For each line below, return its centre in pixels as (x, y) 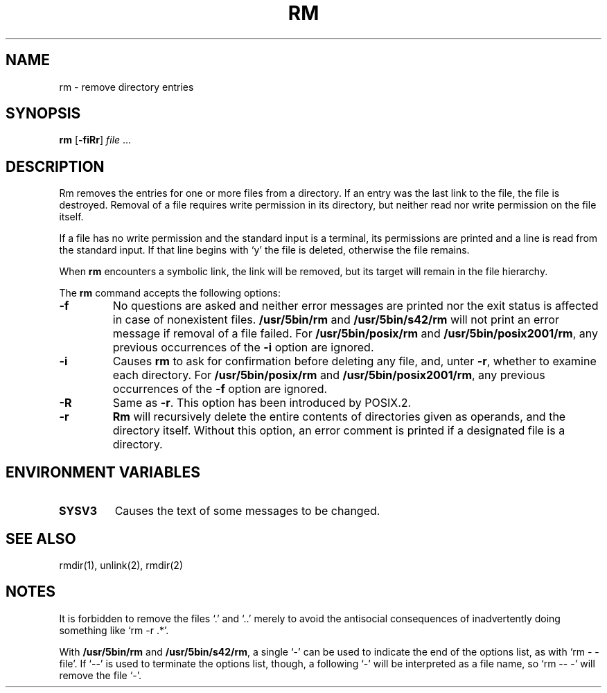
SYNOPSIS (43, 114)
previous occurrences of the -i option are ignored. (243, 348)
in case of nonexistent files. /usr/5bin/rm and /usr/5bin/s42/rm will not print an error (336, 320)
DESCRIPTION (55, 166)
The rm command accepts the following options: (170, 293)
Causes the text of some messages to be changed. (247, 511)
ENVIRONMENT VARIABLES (103, 472)
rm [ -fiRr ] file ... (95, 140)
